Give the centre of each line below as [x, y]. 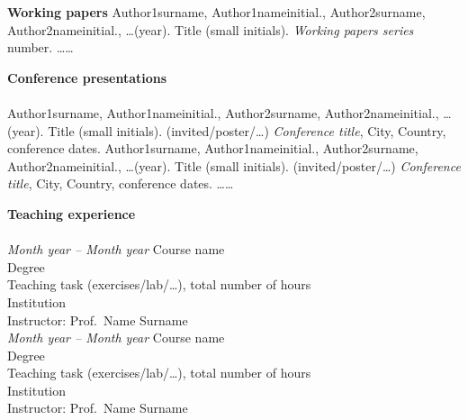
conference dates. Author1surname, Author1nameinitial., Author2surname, [213, 148]
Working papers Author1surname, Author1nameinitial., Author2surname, [216, 12]
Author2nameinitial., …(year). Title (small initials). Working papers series [211, 29]
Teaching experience [72, 213]
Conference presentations [87, 77]
